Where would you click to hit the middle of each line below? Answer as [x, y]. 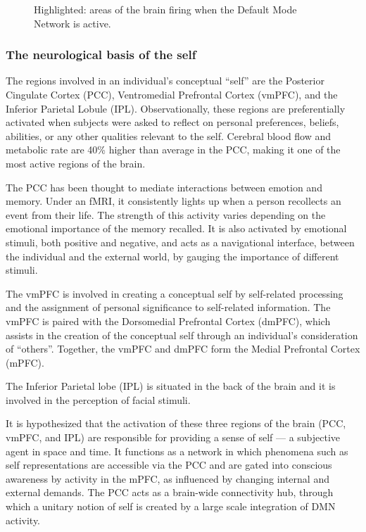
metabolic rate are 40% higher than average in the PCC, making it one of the [173, 150]
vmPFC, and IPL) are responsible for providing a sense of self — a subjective [173, 437]
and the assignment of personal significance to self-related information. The [168, 307]
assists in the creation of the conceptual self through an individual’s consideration [182, 335]
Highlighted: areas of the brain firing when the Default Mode [165, 9]
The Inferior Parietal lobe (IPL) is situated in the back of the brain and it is [171, 386]
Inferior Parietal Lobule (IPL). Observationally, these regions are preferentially [176, 108]
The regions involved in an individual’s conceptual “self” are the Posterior [165, 81]
